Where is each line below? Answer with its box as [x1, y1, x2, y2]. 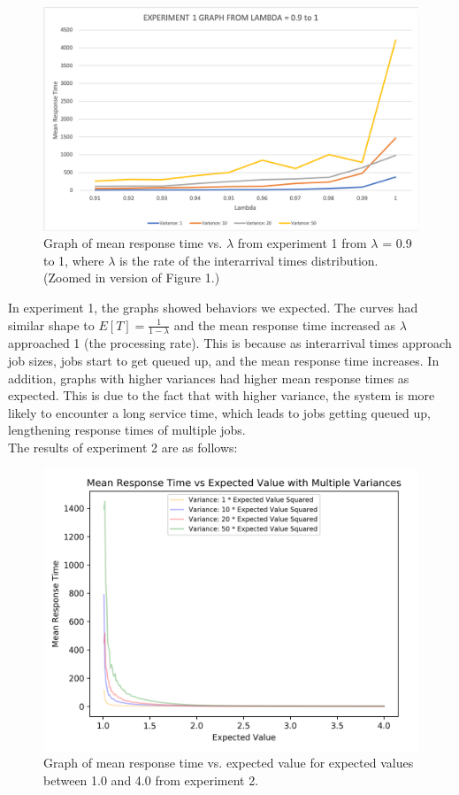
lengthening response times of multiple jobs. [8, 421, 246, 439]
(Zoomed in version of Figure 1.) [43, 268, 220, 287]
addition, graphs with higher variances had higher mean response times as [8, 368, 409, 387]
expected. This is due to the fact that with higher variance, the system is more [8, 386, 435, 405]
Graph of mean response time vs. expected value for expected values [43, 753, 414, 772]
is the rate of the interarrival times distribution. [119, 251, 379, 269]
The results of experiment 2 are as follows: [8, 437, 238, 456]
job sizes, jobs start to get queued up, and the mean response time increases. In [8, 351, 440, 369]
